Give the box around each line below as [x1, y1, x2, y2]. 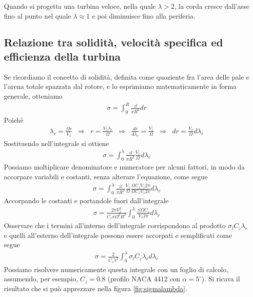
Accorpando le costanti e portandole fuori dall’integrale [4, 195, 169, 205]
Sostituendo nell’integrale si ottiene [4, 138, 109, 148]
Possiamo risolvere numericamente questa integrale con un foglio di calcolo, [4, 264, 229, 274]
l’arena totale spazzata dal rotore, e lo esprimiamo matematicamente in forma [4, 81, 237, 91]
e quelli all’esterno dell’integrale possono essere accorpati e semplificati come [4, 230, 232, 240]
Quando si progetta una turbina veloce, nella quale [4, 1, 156, 11]
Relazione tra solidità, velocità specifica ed [4, 34, 223, 49]
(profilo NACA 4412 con [107, 274, 180, 284]
